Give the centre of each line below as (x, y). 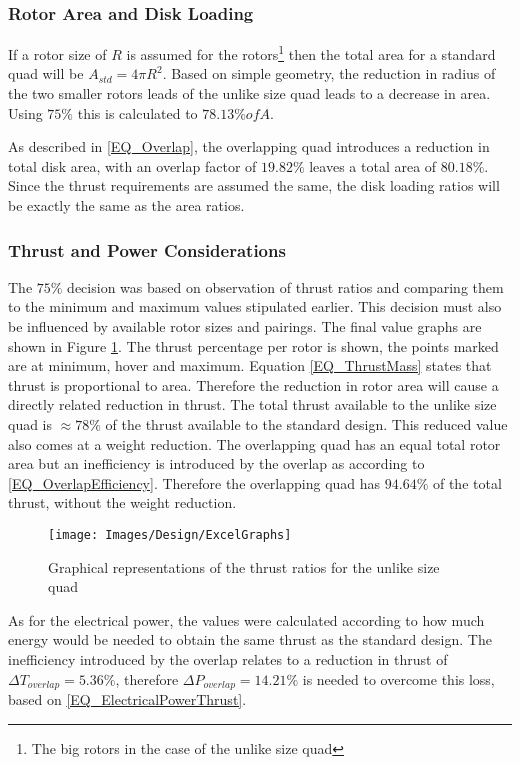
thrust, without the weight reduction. (122, 502)
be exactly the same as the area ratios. (126, 205)
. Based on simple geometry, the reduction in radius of (329, 73)
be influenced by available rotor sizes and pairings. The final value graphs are (245, 326)
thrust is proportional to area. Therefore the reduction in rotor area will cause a (253, 384)
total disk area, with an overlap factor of (132, 165)
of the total (467, 482)
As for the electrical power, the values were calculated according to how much (246, 619)
